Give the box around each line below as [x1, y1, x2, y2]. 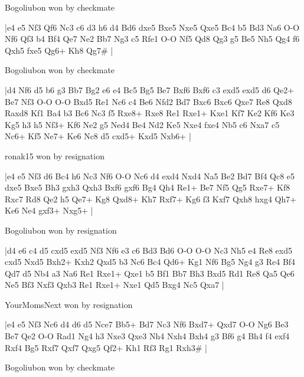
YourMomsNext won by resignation [5, 298, 133, 310]
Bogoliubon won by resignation [5, 224, 117, 236]
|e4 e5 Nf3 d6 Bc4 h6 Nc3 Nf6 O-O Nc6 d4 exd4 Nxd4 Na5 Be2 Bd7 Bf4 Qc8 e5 [5, 169, 295, 182]
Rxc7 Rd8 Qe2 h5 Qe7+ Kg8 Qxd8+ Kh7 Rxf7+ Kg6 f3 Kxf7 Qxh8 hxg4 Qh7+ [5, 192, 297, 205]
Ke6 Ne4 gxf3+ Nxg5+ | [5, 204, 93, 217]
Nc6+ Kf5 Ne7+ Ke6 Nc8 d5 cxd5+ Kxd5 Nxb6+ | [5, 130, 191, 142]
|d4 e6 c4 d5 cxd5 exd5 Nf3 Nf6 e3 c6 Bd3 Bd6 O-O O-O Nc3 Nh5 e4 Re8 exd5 [5, 244, 293, 256]
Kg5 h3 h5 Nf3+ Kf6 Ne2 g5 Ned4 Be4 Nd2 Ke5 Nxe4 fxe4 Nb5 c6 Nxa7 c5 [5, 118, 280, 130]
